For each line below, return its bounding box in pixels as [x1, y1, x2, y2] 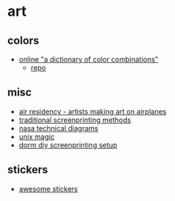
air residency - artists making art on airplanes [18, 106, 167, 116]
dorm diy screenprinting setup [18, 140, 117, 150]
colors [7, 34, 40, 47]
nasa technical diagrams [18, 123, 99, 132]
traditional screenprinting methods [18, 115, 132, 125]
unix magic [18, 132, 55, 141]
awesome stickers [18, 184, 78, 193]
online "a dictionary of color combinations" [18, 54, 158, 64]
